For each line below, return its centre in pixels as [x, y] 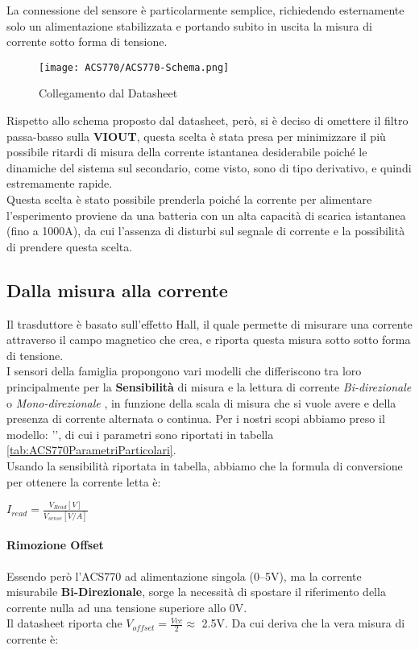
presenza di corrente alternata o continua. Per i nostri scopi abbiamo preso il [196, 418]
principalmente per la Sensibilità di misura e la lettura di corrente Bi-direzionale [209, 386]
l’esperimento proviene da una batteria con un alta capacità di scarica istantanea [206, 215]
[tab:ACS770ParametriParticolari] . [91, 450]
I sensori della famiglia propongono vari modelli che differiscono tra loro [184, 371]
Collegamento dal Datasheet [108, 93]
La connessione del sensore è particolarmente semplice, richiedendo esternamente [205, 10]
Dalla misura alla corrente [117, 290]
